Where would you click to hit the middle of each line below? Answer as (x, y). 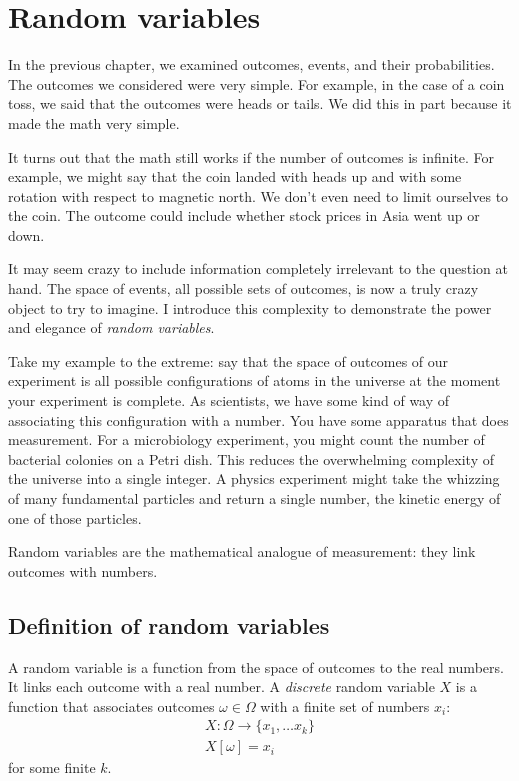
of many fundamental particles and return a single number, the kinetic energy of (254, 498)
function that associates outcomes (111, 705)
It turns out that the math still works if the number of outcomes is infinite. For (251, 156)
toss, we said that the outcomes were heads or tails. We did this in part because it (260, 103)
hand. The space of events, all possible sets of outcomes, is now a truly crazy (243, 288)
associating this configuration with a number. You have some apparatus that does (258, 419)
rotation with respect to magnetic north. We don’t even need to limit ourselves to (258, 195)
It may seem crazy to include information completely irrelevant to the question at (258, 268)
